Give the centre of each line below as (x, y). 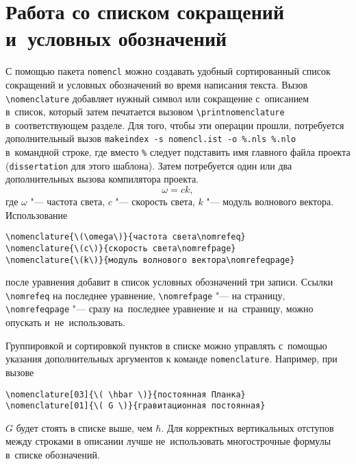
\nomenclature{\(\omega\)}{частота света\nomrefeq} (126, 237)
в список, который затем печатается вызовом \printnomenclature (145, 112)
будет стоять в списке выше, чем (84, 427)
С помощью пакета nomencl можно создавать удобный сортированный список (168, 71)
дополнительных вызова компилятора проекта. (102, 179)
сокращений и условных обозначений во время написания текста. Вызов (157, 84)
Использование (37, 214)
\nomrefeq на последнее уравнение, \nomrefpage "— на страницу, (145, 295)
